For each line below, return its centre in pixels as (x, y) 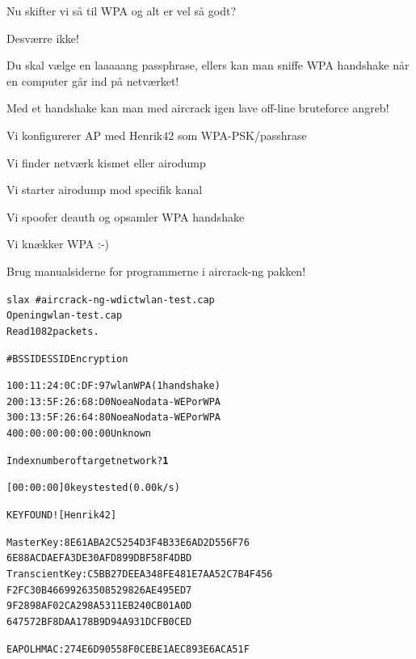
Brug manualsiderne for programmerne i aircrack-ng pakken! (156, 270)
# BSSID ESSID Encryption (67, 359)
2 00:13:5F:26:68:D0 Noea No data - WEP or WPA (113, 401)
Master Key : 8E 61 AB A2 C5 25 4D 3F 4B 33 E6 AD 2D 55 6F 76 (128, 542)
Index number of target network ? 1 (88, 460)
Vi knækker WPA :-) (58, 244)
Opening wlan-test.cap (65, 316)
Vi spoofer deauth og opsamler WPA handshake (126, 216)
